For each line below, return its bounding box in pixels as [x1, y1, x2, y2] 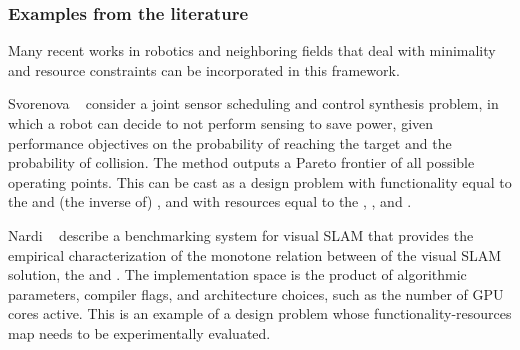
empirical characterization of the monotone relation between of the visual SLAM [8, 244, 502, 265]
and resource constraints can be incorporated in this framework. [8, 59, 400, 80]
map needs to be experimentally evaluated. [8, 322, 271, 343]
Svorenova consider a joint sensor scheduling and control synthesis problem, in [8, 93, 499, 114]
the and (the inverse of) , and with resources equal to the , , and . [8, 191, 412, 212]
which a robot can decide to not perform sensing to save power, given [8, 113, 434, 133]
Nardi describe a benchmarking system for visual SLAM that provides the [8, 224, 474, 245]
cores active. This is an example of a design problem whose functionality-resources [8, 303, 512, 324]
